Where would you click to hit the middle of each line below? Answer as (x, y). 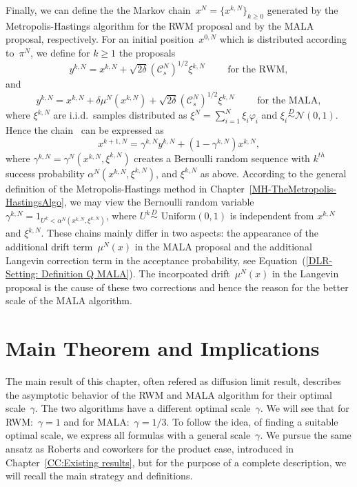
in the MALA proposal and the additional (223, 246)
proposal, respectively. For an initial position (100, 39)
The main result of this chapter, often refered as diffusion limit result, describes (173, 381)
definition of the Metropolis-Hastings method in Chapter (125, 188)
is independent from (272, 216)
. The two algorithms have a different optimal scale (143, 408)
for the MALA (288, 101)
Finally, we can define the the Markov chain (98, 10)
